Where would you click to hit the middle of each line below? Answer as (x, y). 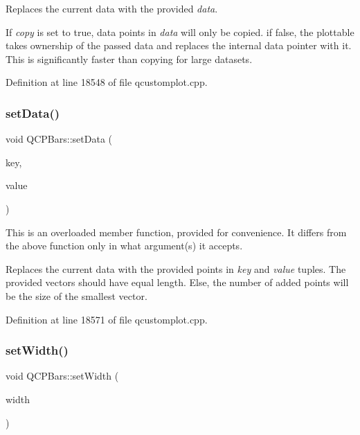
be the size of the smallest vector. (76, 295)
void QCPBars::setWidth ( (62, 376)
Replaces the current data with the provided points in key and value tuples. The (176, 268)
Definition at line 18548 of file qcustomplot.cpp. (107, 82)
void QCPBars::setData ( (59, 139)
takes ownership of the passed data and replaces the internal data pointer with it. (179, 45)
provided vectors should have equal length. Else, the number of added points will (177, 282)
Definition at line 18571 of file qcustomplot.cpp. (107, 319)
